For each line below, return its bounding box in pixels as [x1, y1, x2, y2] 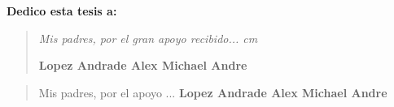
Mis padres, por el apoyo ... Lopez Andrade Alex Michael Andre [38, 83, 387, 101]
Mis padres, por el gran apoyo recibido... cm [38, 29, 258, 46]
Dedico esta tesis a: [7, 2, 117, 19]
